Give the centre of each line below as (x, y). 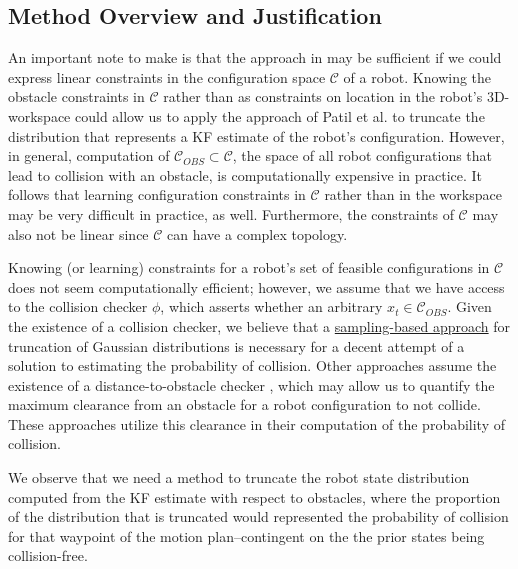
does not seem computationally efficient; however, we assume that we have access (256, 286)
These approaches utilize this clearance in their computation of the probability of (257, 423)
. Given (469, 306)
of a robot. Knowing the (417, 76)
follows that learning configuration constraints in (157, 194)
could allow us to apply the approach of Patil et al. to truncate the (279, 115)
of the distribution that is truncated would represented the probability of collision (258, 516)
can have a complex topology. (257, 233)
